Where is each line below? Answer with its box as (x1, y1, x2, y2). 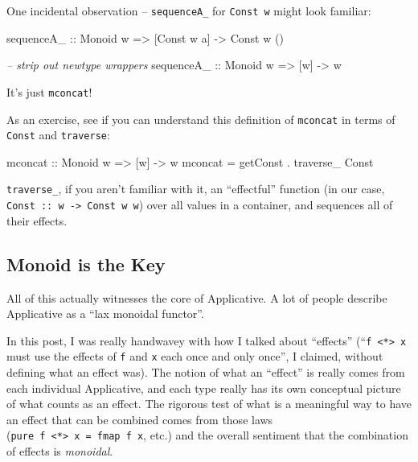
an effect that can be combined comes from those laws (6, 410, 273, 427)
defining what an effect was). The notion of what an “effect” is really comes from (6, 364, 405, 381)
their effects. (6, 212, 68, 229)
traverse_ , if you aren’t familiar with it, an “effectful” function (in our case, (6, 180, 385, 197)
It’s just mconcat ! (6, 83, 92, 100)
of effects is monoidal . (6, 443, 113, 460)
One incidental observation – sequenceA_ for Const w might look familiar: (6, 2, 371, 19)
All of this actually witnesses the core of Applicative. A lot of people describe (6, 289, 387, 306)
